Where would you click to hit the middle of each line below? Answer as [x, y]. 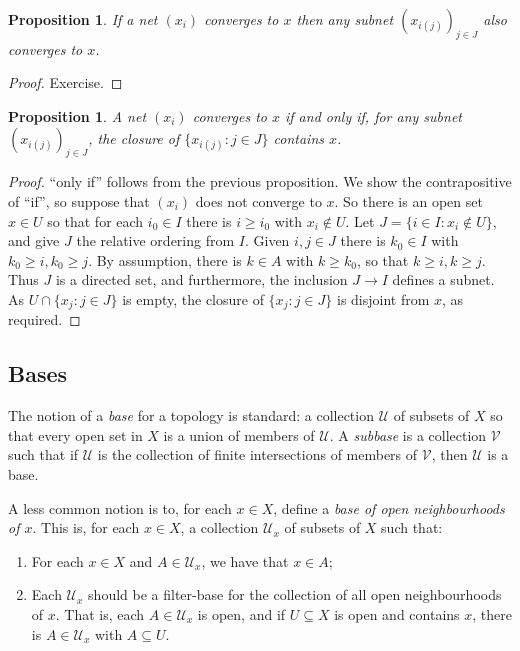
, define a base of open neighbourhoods [389, 507]
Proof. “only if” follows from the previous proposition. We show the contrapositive [260, 181]
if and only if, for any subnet [373, 115]
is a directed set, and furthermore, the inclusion [201, 279]
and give [34, 240]
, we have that [245, 560]
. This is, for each [86, 527]
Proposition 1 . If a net [83, 19]
